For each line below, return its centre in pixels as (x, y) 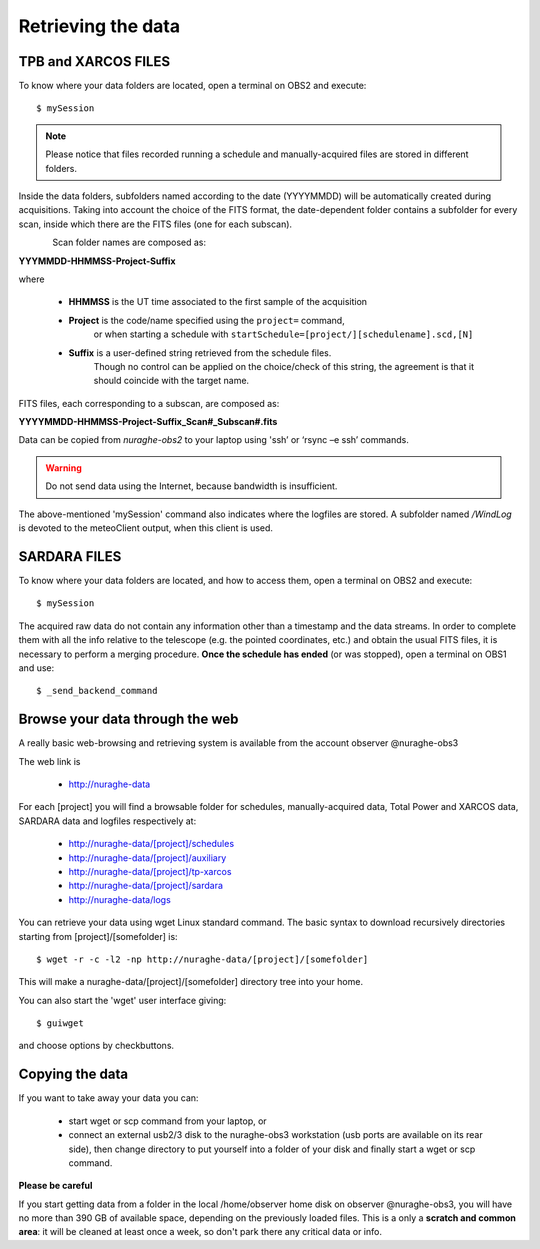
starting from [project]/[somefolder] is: (98, 936)
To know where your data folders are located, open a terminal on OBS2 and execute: (192, 86)
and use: (36, 667)
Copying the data (73, 1074)
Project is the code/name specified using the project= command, (206, 320)
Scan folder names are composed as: (129, 242)
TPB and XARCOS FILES (94, 61)
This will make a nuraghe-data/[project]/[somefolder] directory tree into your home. (191, 982)
